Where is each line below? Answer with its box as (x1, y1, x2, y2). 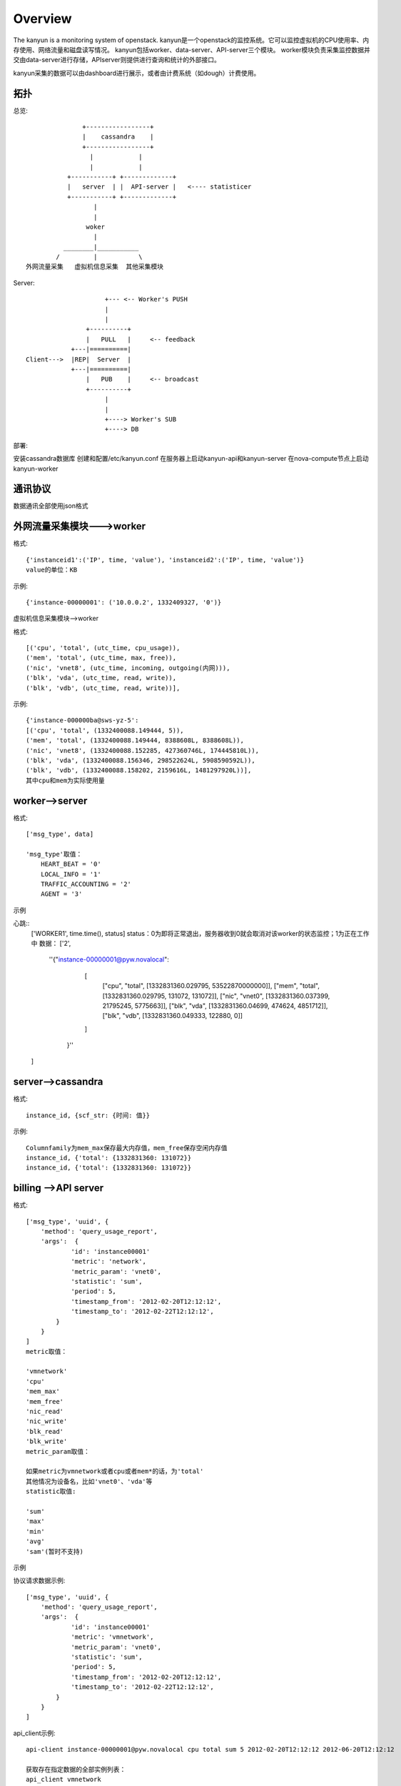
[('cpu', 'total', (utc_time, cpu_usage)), (26, 644, 181, 652)
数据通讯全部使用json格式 (13, 502, 88, 510)
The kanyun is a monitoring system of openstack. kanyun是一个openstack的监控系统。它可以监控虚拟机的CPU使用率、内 (13, 36, 370, 44)
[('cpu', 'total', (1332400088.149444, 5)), (26, 726, 185, 734)
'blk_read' (26, 1427, 64, 1435)
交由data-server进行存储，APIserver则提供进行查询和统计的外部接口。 (13, 56, 220, 64)
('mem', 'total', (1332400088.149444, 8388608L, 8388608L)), (26, 737, 244, 744)
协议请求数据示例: (13, 1576, 66, 1585)
